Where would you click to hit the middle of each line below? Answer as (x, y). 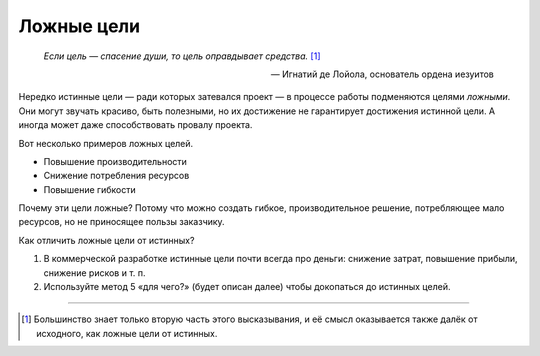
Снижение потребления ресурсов (116, 176)
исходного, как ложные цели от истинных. (127, 333)
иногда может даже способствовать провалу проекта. (135, 125)
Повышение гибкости (89, 189)
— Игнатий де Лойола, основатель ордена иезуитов (382, 74)
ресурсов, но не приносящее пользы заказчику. (121, 222)
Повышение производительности (115, 161)
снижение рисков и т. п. (94, 272)
